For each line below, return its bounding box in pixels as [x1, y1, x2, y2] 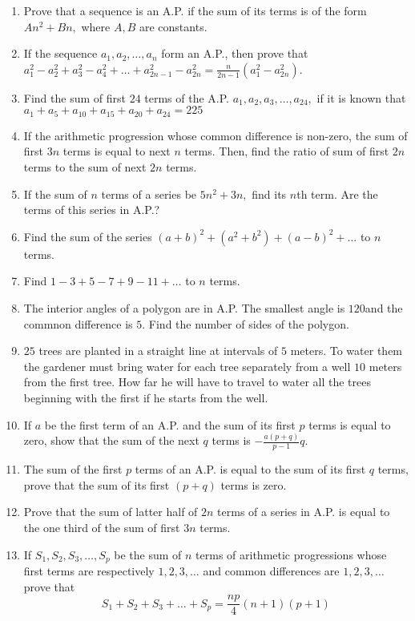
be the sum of [114, 546, 182, 563]
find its [252, 185, 287, 202]
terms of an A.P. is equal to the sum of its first [135, 461, 366, 478]
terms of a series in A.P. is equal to [217, 503, 390, 520]
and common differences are [203, 563, 340, 579]
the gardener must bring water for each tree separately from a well [23, 357, 351, 374]
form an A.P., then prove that [161, 45, 308, 62]
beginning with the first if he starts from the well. [23, 389, 268, 405]
